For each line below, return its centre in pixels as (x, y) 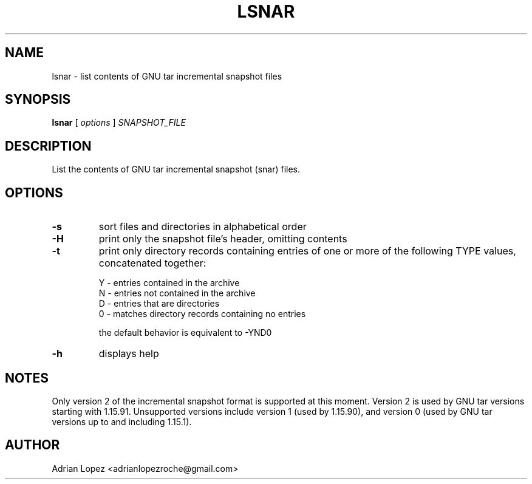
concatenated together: (152, 263)
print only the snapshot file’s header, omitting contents (223, 239)
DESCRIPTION (48, 146)
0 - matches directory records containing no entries (202, 314)
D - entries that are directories (159, 304)
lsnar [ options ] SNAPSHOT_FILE (119, 123)
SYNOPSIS (38, 100)
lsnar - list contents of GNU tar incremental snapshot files (167, 76)
